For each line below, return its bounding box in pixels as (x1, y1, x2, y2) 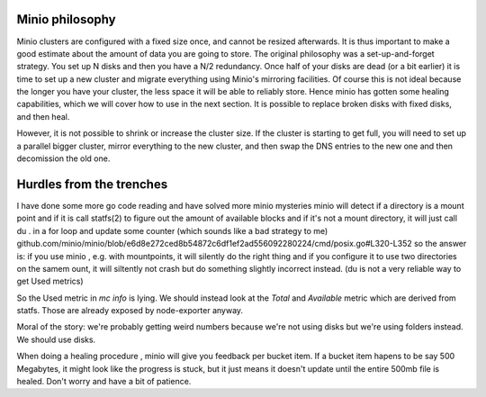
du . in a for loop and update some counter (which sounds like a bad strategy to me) (16, 225, 328, 236)
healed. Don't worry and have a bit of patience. (16, 376, 192, 387)
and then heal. (16, 111, 70, 122)
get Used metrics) (16, 275, 85, 287)
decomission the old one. (16, 153, 111, 164)
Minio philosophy (16, 12, 116, 27)
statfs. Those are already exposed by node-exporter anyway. (16, 305, 243, 316)
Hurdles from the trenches (16, 176, 168, 192)
